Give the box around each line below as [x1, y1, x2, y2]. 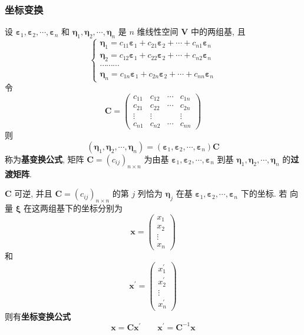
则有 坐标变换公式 [5, 310, 71, 322]
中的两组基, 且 [191, 25, 246, 38]
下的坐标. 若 [240, 187, 288, 200]
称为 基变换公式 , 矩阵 [5, 152, 84, 165]
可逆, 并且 [14, 187, 52, 200]
